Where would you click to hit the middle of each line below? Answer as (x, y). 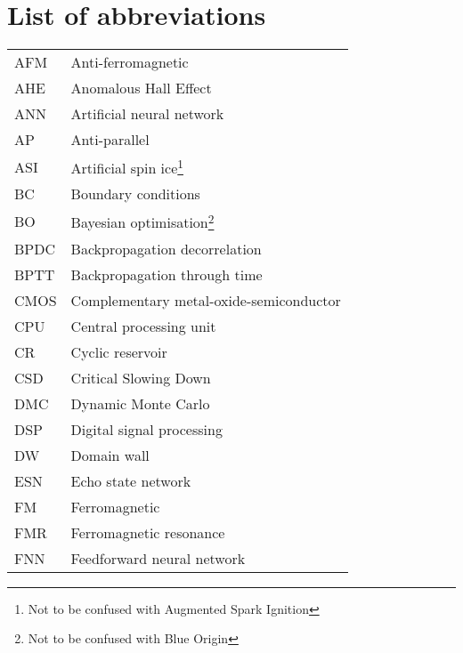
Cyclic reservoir (119, 351)
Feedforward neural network (158, 558)
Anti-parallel (110, 140)
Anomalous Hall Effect (141, 88)
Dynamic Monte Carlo (140, 403)
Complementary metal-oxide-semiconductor (206, 300)
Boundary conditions (135, 194)
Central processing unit (143, 326)
